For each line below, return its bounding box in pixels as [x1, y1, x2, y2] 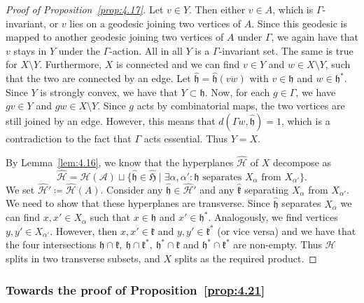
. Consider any [100, 182, 163, 196]
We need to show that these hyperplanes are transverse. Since [6, 196, 270, 210]
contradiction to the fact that [6, 130, 132, 145]
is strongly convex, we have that [40, 84, 178, 99]
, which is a [281, 113, 330, 128]
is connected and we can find [116, 57, 240, 72]
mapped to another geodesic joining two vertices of [6, 29, 224, 44]
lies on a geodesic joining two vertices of [69, 15, 241, 30]
